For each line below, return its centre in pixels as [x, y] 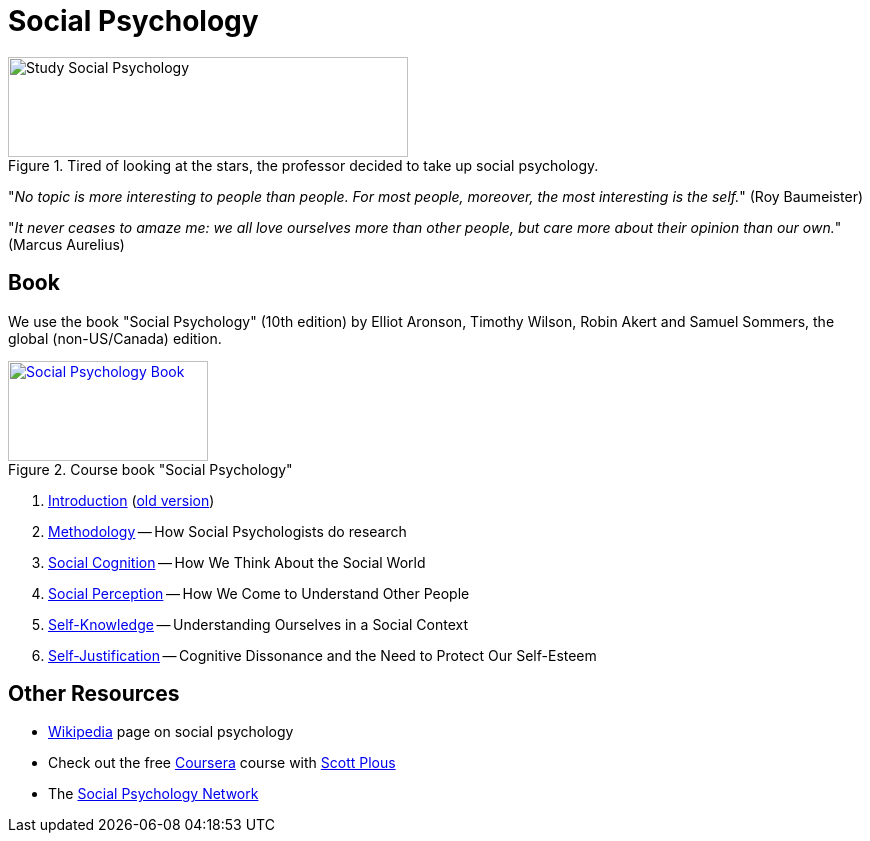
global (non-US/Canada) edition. [115, 338]
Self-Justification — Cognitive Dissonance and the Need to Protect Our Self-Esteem [322, 655]
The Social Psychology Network [153, 794]
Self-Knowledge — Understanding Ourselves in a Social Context [258, 624]
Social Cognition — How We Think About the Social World [237, 562]
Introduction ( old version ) [131, 500]
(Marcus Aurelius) [66, 244]
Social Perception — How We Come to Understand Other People [259, 593]
